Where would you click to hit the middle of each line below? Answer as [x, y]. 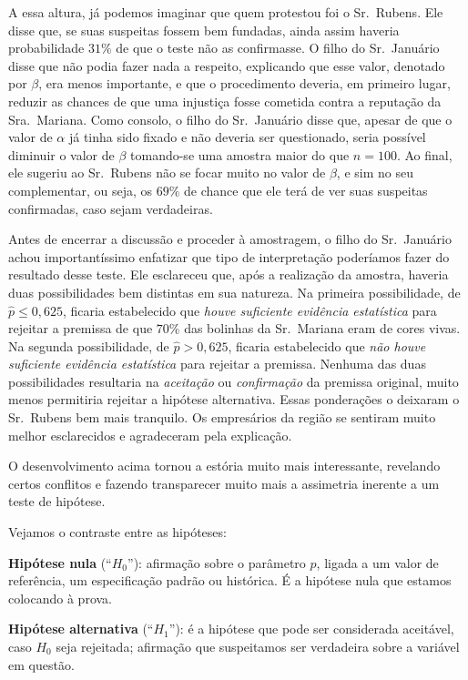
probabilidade [46, 48]
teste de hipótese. [57, 501]
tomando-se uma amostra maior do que [240, 154]
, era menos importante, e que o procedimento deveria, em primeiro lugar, [244, 83]
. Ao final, [424, 154]
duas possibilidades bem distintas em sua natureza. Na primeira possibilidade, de [234, 292]
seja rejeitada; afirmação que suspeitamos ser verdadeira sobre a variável [258, 646]
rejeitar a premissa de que [81, 328]
